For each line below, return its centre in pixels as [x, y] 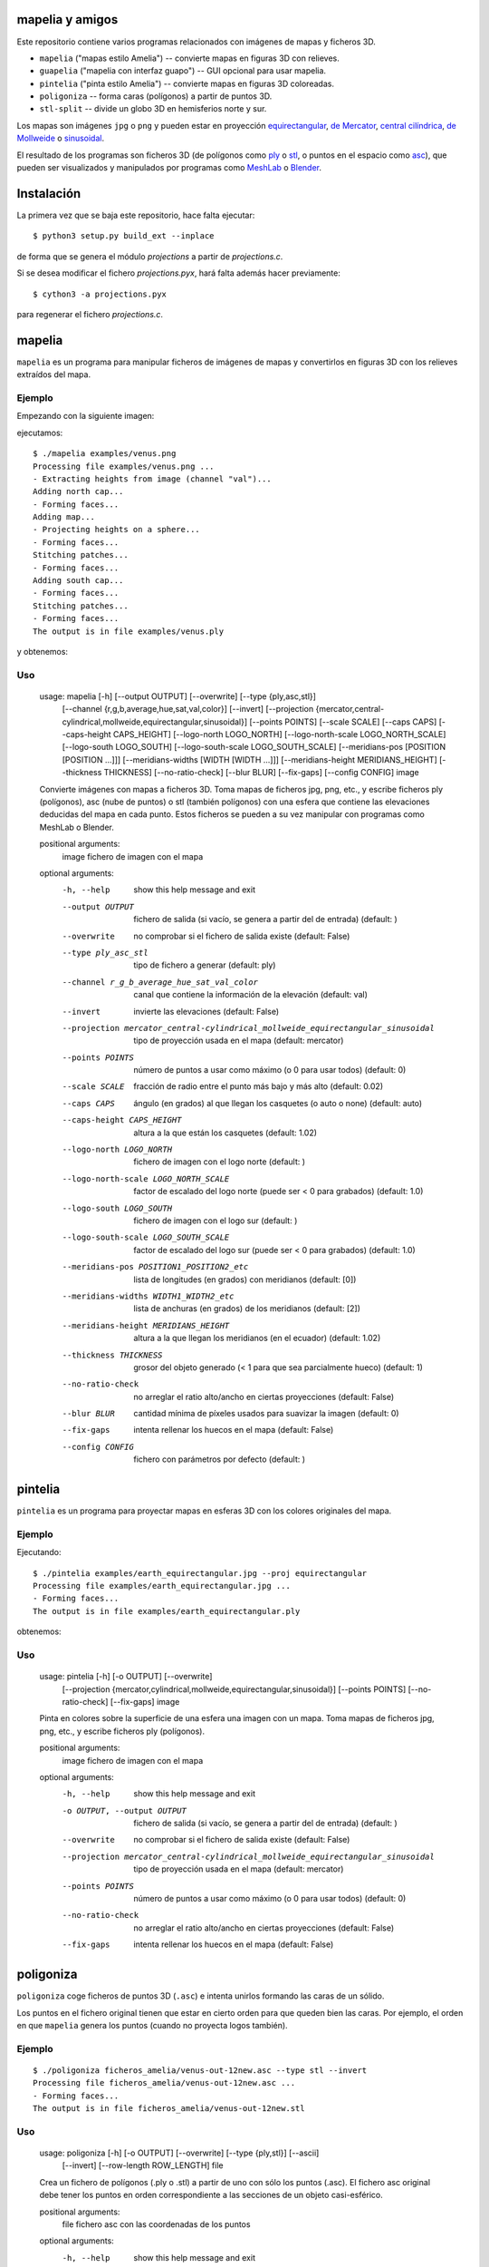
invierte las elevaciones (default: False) [206, 1011]
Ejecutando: [39, 1552]
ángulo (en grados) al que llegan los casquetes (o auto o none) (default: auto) [278, 1103]
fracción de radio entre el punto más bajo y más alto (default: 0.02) [259, 1086]
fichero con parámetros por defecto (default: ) [220, 1459]
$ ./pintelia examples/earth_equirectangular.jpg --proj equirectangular [200, 1573]
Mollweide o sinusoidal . [60, 138]
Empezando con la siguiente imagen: [86, 416]
